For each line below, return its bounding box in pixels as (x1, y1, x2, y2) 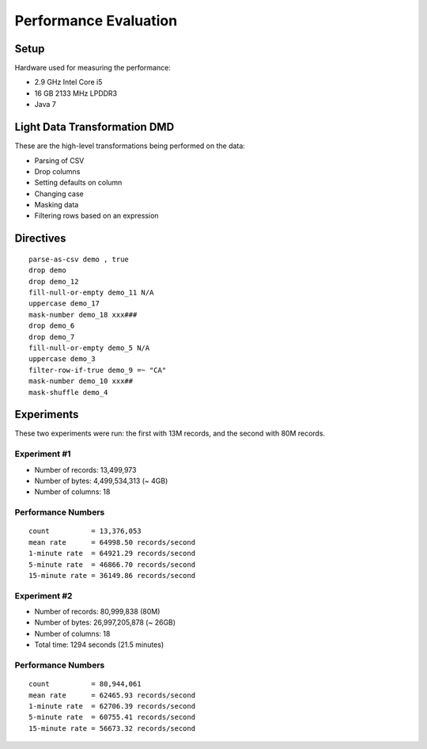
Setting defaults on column (34, 178, 123, 188)
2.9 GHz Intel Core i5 (34, 78, 103, 87)
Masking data (34, 200, 79, 210)
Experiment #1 (14, 448, 71, 459)
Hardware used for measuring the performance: (14, 63, 172, 73)
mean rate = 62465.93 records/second (28, 690, 196, 700)
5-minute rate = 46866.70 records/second (28, 560, 196, 569)
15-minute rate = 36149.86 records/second (28, 571, 196, 580)
